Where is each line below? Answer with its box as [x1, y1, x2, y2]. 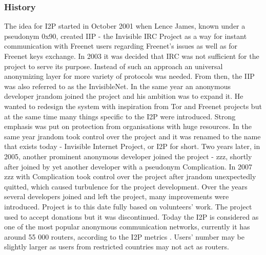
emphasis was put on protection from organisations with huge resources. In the [4, 121, 252, 132]
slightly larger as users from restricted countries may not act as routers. [4, 241, 229, 252]
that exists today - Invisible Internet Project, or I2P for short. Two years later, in [4, 141, 260, 152]
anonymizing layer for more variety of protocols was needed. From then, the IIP [4, 71, 255, 81]
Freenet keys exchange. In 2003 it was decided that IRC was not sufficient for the [4, 51, 259, 61]
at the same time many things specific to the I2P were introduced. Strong [4, 111, 236, 121]
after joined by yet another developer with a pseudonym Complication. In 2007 [4, 161, 252, 172]
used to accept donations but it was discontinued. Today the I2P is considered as [4, 211, 259, 222]
